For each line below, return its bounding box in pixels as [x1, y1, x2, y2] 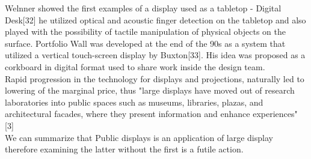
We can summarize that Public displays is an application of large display [5, 131, 273, 143]
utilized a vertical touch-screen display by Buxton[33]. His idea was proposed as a [5, 49, 306, 61]
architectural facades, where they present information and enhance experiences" [5, 107, 298, 120]
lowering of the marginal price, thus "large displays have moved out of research [5, 84, 295, 97]
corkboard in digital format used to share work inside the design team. [5, 60, 265, 73]
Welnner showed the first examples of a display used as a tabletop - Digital [5, 2, 282, 14]
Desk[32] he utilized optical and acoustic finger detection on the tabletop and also [5, 13, 306, 26]
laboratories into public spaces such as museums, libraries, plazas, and [5, 95, 263, 108]
